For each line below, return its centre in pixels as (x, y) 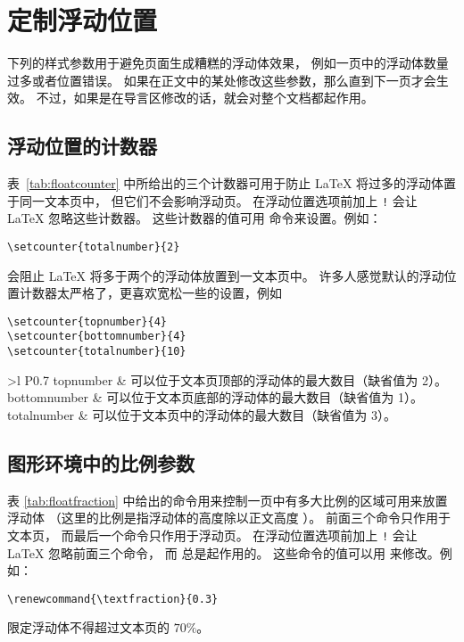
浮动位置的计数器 (82, 146)
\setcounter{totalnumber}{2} (94, 247)
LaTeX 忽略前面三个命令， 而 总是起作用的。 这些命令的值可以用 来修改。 (224, 552)
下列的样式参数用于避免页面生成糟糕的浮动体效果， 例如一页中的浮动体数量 (228, 63)
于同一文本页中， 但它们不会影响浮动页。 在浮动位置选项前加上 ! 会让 (212, 200)
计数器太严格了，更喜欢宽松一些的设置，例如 (150, 293)
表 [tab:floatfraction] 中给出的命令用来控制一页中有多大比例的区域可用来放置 (228, 500)
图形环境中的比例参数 (101, 462)
